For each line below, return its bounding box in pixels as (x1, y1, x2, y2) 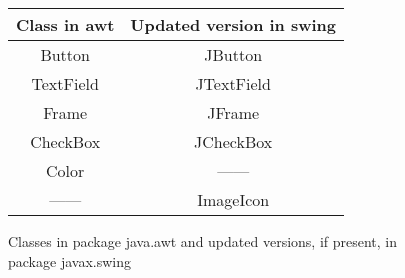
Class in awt (16, 13, 115, 36)
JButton (204, 43, 263, 66)
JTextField (195, 72, 271, 95)
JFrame (207, 101, 260, 124)
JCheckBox (194, 130, 273, 153)
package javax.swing (8, 250, 131, 271)
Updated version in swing (130, 13, 337, 36)
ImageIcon (197, 188, 270, 211)
